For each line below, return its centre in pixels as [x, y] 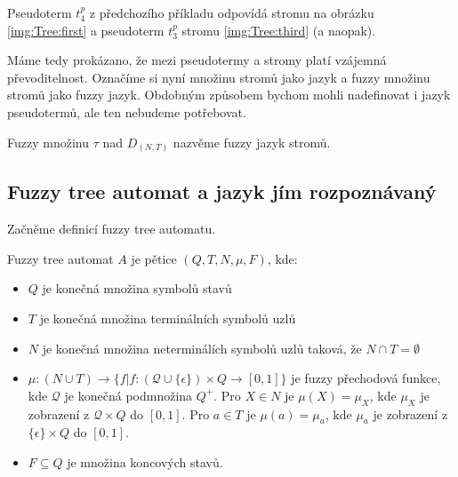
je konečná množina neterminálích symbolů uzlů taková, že [202, 348]
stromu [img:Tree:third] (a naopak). [279, 30]
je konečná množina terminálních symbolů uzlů [168, 318]
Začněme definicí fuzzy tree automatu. [112, 229]
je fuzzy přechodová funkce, [366, 378]
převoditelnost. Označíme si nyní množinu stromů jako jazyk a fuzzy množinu [219, 77]
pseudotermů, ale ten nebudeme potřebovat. [127, 111]
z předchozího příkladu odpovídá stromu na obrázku [232, 12]
